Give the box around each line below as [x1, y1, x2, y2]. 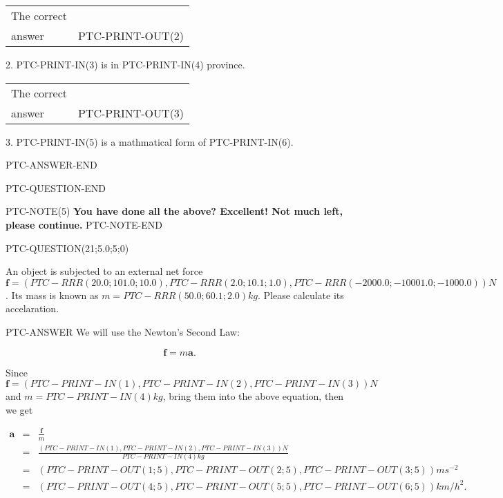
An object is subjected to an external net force [6, 264, 203, 278]
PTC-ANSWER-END [6, 157, 97, 172]
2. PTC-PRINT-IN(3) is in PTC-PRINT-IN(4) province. [6, 57, 245, 71]
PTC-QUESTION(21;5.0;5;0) [6, 240, 129, 255]
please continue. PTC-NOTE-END [6, 217, 162, 231]
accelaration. [6, 301, 59, 316]
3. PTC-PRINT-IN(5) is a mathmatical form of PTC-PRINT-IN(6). [6, 134, 294, 149]
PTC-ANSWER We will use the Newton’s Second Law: [6, 324, 240, 338]
